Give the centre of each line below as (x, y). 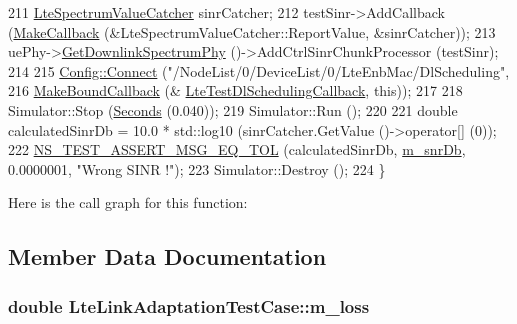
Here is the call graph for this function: (128, 202)
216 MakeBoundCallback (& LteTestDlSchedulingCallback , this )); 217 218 (235, 90)
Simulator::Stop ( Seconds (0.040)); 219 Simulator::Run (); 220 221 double (233, 109)
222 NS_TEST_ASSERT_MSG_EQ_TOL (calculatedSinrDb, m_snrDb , (237, 149)
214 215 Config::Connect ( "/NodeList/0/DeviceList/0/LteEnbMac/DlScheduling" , (259, 70)
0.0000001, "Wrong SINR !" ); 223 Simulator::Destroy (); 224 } (197, 168)
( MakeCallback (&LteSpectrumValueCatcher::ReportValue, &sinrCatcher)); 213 (252, 31)
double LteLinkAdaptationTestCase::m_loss (189, 305)
